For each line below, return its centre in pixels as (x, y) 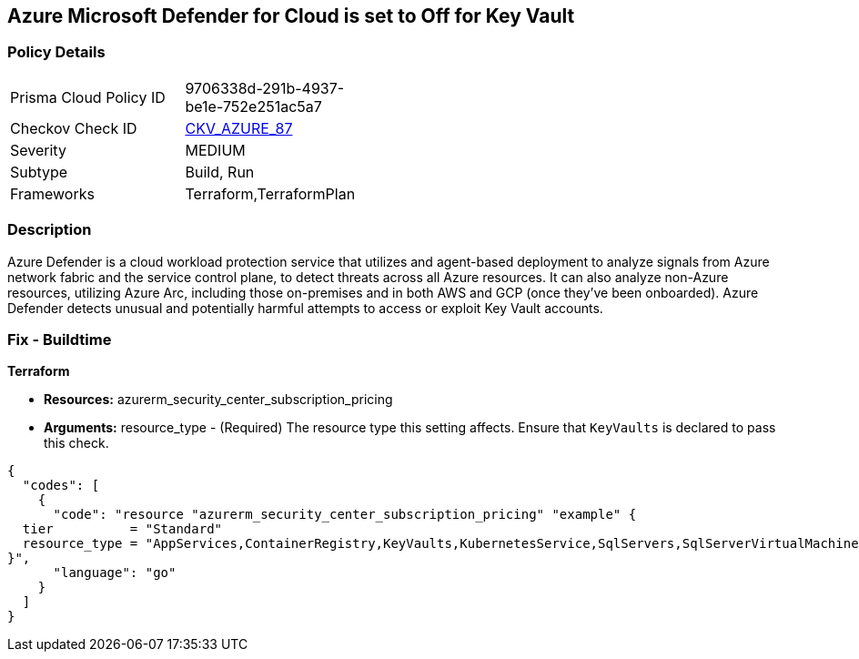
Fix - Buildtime (60, 339)
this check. (76, 443)
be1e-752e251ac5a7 (253, 106)
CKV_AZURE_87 (239, 128)
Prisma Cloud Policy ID (88, 97)
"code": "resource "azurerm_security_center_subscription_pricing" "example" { (345, 515)
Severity (38, 150)
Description (50, 230)
